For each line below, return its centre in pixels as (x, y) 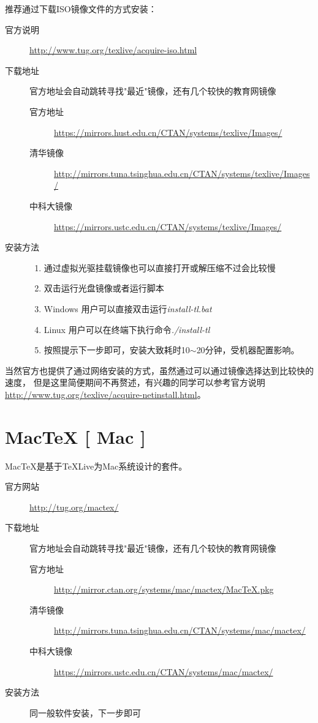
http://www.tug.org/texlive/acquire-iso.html (113, 50)
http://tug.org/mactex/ (74, 507)
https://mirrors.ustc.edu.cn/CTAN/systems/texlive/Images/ (168, 226)
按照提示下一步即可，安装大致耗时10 (117, 350)
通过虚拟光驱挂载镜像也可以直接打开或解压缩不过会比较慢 (160, 267)
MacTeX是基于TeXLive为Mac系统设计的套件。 (96, 466)
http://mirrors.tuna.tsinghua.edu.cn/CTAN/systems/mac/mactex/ (180, 630)
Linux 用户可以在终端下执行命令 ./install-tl (127, 329)
